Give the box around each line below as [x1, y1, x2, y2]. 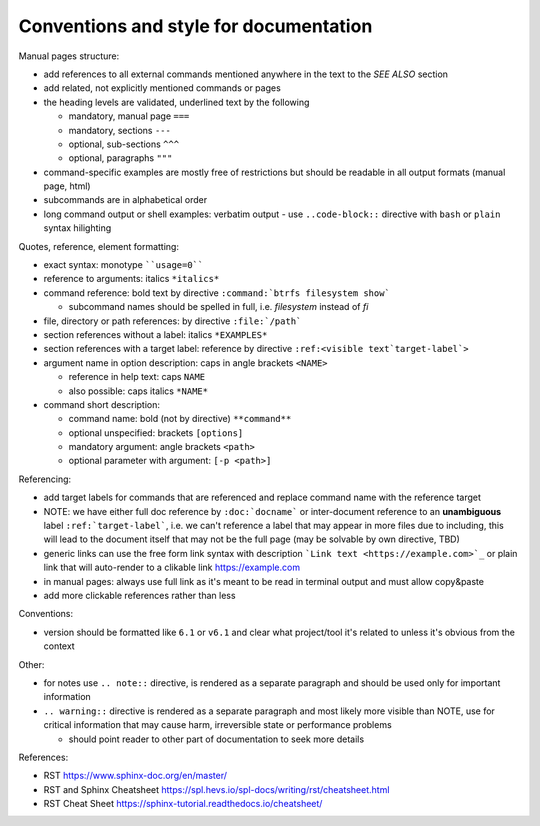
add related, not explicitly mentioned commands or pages [43, 82, 282, 94]
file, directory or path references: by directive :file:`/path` [43, 315, 302, 327]
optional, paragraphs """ [68, 152, 173, 164]
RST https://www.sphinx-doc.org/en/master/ [43, 770, 227, 782]
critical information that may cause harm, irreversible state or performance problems [43, 719, 392, 731]
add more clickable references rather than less [43, 590, 236, 601]
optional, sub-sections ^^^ [68, 138, 180, 150]
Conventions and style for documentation [18, 15, 373, 37]
